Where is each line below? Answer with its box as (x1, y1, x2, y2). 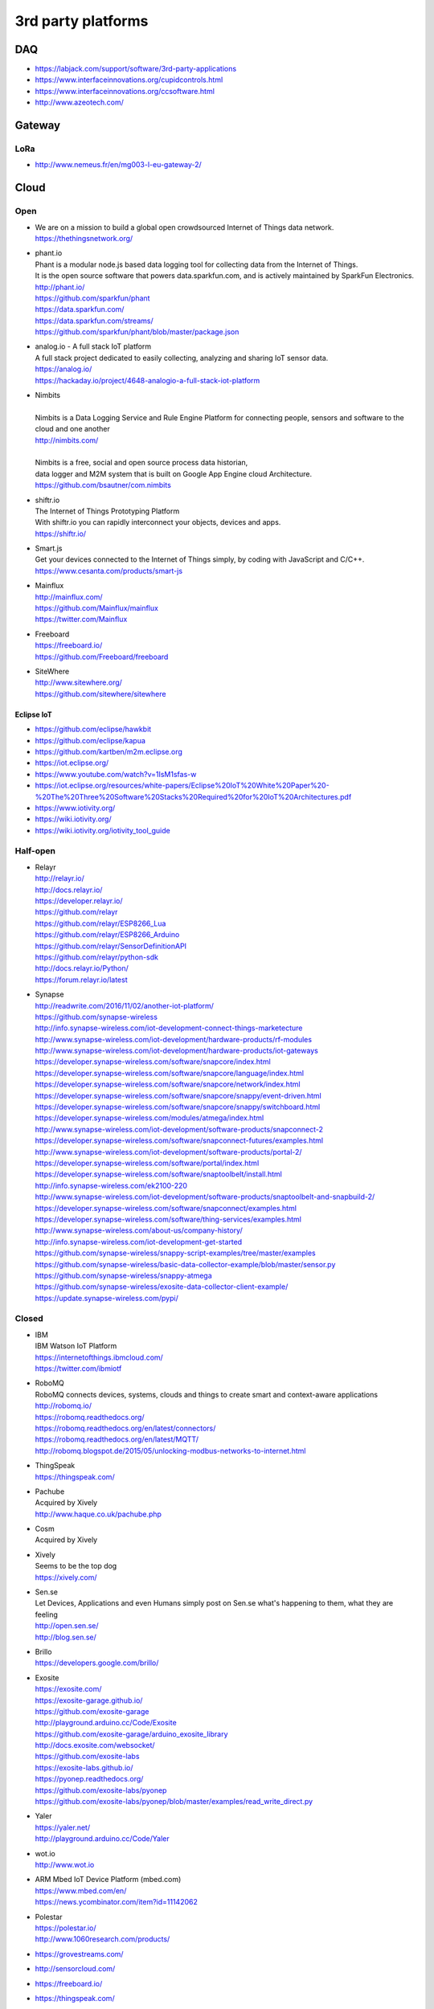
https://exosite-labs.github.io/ (35, 1762, 133, 1772)
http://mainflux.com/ (35, 591, 104, 602)
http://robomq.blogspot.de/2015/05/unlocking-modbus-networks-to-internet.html (35, 1446, 306, 1455)
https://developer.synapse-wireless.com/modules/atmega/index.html (35, 1113, 264, 1123)
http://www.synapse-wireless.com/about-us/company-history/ (35, 1225, 243, 1235)
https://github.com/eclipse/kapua (35, 735, 146, 745)
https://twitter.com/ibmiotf (35, 1363, 122, 1373)
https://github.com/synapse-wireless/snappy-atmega (35, 1270, 212, 1280)
